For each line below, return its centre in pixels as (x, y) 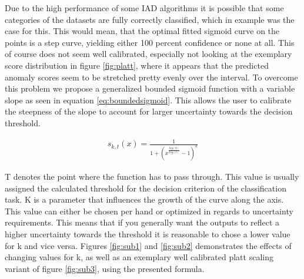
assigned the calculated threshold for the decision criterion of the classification (146, 188)
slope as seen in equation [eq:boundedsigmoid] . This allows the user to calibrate (148, 100)
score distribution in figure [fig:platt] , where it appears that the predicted (137, 65)
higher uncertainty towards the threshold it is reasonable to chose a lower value (148, 233)
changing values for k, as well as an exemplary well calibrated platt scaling (139, 257)
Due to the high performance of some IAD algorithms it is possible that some (144, 8)
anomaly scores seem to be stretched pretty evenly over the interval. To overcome (151, 77)
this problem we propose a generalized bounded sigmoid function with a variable (150, 88)
